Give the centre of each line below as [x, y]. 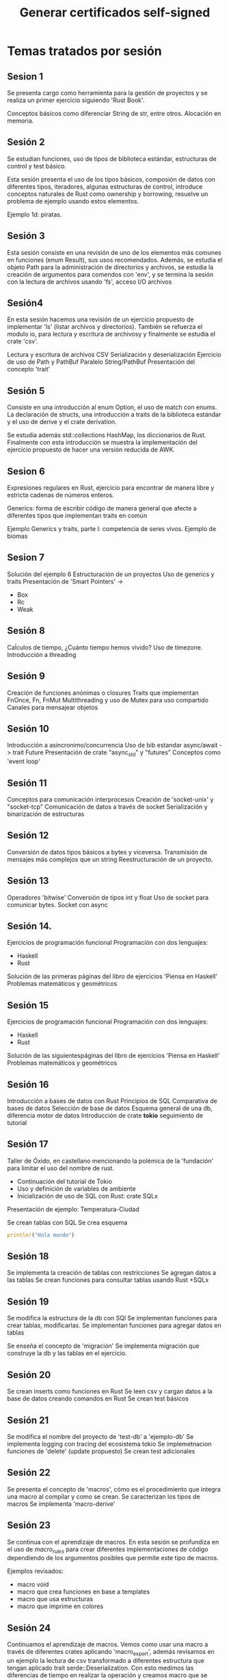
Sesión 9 [26, 676]
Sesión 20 [29, 1375]
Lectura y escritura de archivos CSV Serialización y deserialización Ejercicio [114, 355]
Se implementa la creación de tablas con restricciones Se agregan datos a [112, 1273]
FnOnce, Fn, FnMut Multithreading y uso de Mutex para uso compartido [108, 700]
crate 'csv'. [23, 341]
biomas [17, 536]
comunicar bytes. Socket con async [57, 904]
